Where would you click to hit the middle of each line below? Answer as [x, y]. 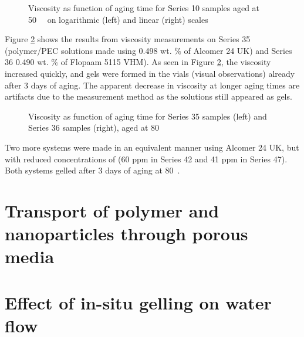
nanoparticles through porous [126, 234]
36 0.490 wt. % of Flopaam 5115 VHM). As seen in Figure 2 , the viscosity [138, 62]
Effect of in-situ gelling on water [138, 302]
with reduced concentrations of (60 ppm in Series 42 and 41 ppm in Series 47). [146, 159]
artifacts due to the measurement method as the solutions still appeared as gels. [148, 96]
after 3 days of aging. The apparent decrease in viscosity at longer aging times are [152, 85]
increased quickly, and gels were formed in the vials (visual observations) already [150, 73]
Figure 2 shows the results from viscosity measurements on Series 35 [128, 39]
